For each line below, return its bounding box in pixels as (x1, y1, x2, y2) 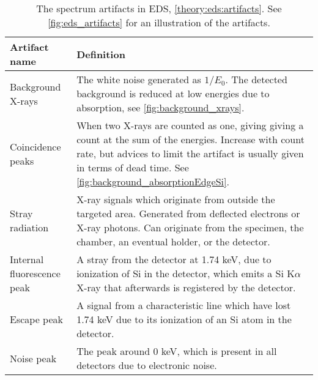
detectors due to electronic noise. (76, 358, 217, 372)
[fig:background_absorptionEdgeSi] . (76, 174, 229, 188)
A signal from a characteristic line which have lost (76, 298, 291, 312)
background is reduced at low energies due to (76, 86, 270, 100)
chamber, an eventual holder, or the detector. (76, 234, 270, 248)
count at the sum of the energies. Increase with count (76, 132, 305, 146)
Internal (10, 252, 44, 266)
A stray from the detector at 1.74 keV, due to (76, 252, 272, 266)
